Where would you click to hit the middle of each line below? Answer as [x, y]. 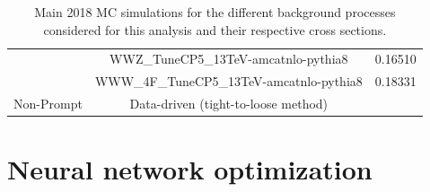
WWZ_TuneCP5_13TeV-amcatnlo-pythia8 [229, 59]
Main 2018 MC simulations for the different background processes [215, 12]
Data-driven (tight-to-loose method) [229, 104]
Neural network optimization [190, 169]
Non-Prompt [48, 104]
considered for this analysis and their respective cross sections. [215, 29]
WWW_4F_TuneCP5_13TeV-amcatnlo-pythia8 [228, 81]
